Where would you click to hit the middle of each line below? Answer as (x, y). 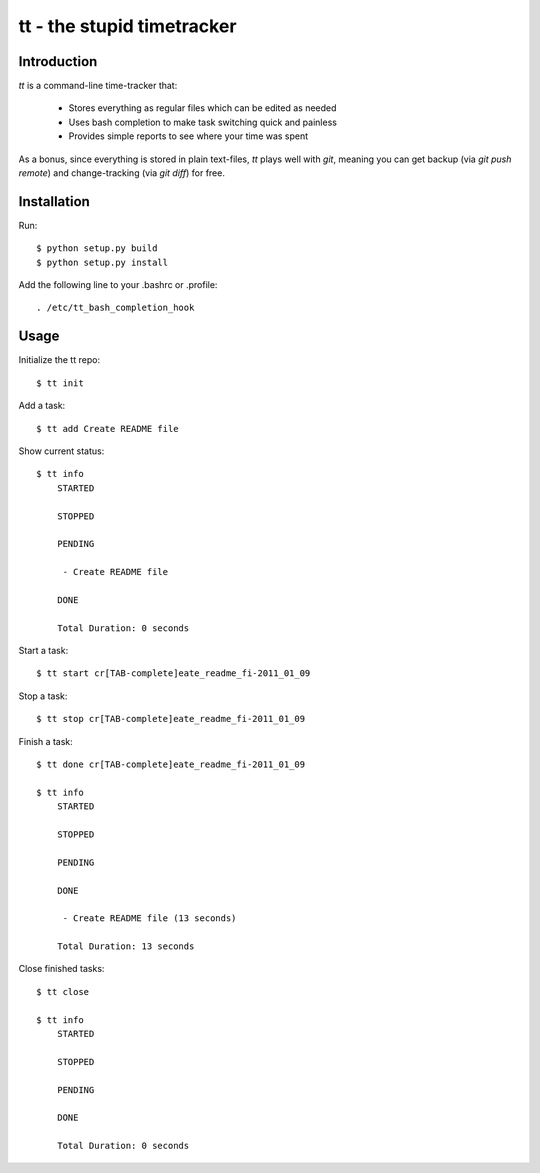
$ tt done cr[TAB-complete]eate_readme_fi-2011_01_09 (170, 764)
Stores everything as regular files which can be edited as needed (202, 108)
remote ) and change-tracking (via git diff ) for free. (121, 173)
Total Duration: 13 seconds (125, 946)
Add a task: (42, 406)
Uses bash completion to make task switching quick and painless (202, 122)
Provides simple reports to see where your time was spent (188, 136)
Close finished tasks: (61, 969)
